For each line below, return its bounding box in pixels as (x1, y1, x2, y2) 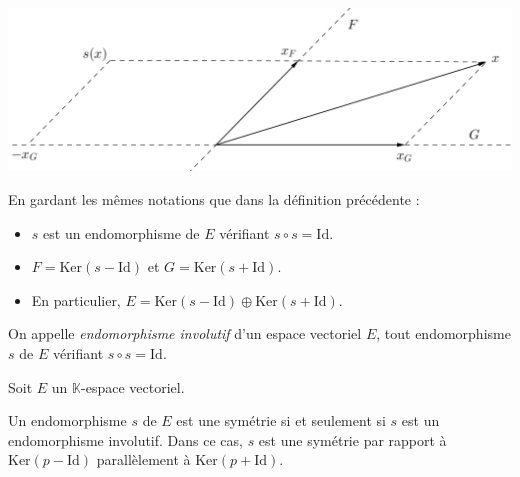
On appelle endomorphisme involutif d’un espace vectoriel (8, 323, 362, 344)
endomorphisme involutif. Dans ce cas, (8, 429, 243, 450)
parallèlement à (96, 449, 191, 470)
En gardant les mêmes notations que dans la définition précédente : (8, 189, 420, 209)
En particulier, (31, 289, 121, 310)
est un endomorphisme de (43, 222, 200, 243)
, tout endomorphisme (376, 323, 511, 344)
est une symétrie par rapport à (258, 429, 447, 450)
